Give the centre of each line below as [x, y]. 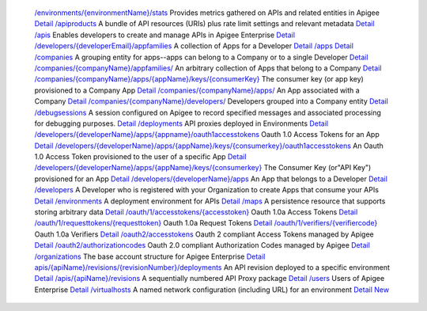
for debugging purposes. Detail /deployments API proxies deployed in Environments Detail [181, 123]
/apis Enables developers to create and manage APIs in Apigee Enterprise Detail [165, 35]
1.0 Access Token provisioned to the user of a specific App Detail [140, 157]
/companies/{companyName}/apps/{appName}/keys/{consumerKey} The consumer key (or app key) [199, 79]
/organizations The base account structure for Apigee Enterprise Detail [150, 256]
